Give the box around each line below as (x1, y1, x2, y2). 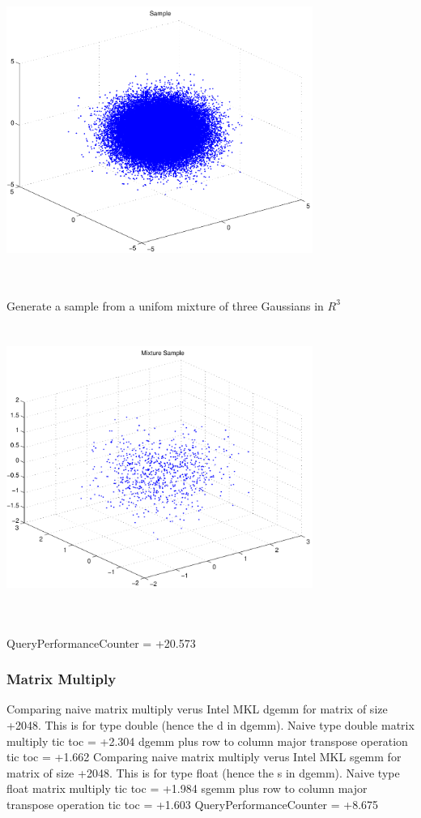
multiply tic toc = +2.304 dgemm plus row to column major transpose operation (6, 732, 408, 749)
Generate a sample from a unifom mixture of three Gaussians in (6, 297, 324, 314)
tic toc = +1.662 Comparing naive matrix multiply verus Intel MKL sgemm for (6, 748, 402, 765)
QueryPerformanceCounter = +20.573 (6, 634, 196, 651)
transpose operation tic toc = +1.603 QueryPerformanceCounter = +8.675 (6, 796, 379, 813)
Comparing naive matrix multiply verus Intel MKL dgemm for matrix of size (6, 700, 388, 717)
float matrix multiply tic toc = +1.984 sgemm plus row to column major (6, 780, 368, 797)
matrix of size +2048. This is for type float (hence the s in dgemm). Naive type (6, 764, 400, 781)
